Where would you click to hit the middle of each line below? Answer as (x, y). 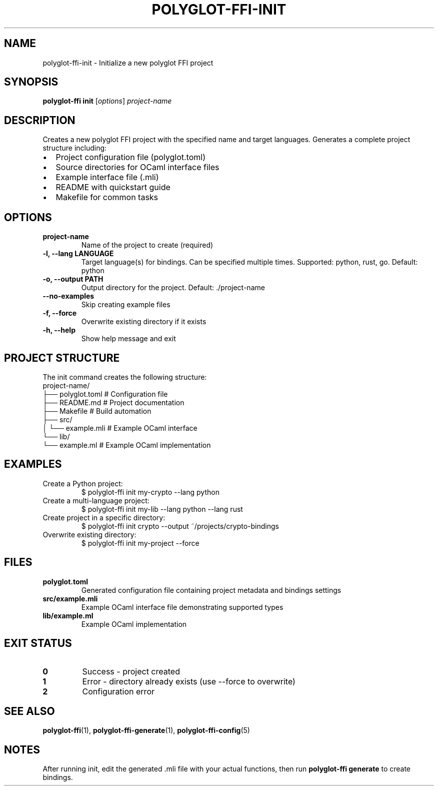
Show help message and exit (128, 339)
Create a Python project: (83, 483)
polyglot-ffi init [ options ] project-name (107, 101)
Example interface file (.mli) (107, 177)
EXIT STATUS (38, 643)
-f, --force (60, 313)
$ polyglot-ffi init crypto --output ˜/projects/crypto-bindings (180, 526)
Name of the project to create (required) (147, 245)
